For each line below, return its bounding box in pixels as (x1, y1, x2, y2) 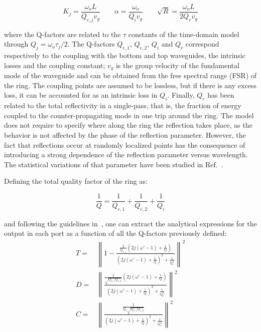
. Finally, (167, 90, 195, 100)
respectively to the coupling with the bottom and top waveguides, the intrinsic (4, 50, 245, 61)
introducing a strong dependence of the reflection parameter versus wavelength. (4, 149, 248, 160)
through (4, 39, 29, 49)
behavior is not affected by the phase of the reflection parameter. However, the (4, 130, 246, 140)
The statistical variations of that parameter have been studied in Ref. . (4, 159, 223, 169)
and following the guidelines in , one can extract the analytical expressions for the (4, 218, 257, 228)
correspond (185, 39, 219, 49)
